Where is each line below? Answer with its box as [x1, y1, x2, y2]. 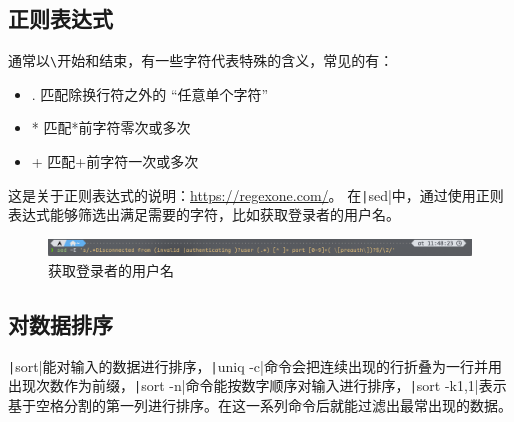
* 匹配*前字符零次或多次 [31, 117, 191, 138]
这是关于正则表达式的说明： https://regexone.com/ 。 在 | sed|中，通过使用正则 [8, 184, 504, 205]
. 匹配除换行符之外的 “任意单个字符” [31, 83, 269, 104]
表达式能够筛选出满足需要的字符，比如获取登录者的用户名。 [8, 204, 400, 225]
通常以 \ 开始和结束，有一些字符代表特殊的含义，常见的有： [8, 50, 394, 71]
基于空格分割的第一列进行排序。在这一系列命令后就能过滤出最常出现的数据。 [8, 394, 512, 415]
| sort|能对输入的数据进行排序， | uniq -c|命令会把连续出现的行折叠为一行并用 [8, 355, 502, 376]
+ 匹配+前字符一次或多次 [31, 151, 199, 172]
